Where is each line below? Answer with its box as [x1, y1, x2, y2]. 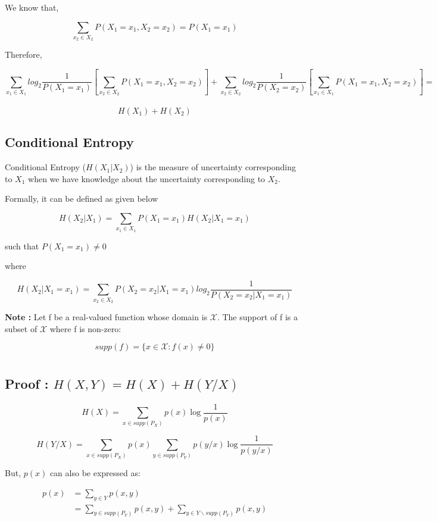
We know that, [5, 1, 59, 13]
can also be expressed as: [49, 467, 141, 479]
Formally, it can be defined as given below [5, 192, 158, 205]
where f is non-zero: [49, 322, 121, 335]
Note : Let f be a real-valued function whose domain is [5, 311, 208, 323]
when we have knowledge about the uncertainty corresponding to [28, 172, 266, 185]
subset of [5, 322, 38, 335]
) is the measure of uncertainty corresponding [130, 161, 296, 173]
